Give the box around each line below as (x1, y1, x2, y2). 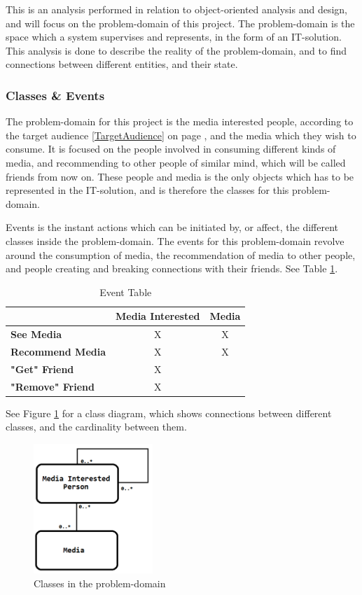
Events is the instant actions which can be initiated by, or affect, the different (6, 220, 339, 234)
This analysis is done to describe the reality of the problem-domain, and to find (6, 43, 347, 57)
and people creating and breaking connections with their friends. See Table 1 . (6, 261, 338, 276)
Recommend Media (11, 344, 106, 358)
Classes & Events (6, 86, 105, 104)
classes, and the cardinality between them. (6, 419, 187, 434)
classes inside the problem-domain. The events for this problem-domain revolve (6, 233, 344, 248)
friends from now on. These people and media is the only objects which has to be (6, 169, 354, 183)
